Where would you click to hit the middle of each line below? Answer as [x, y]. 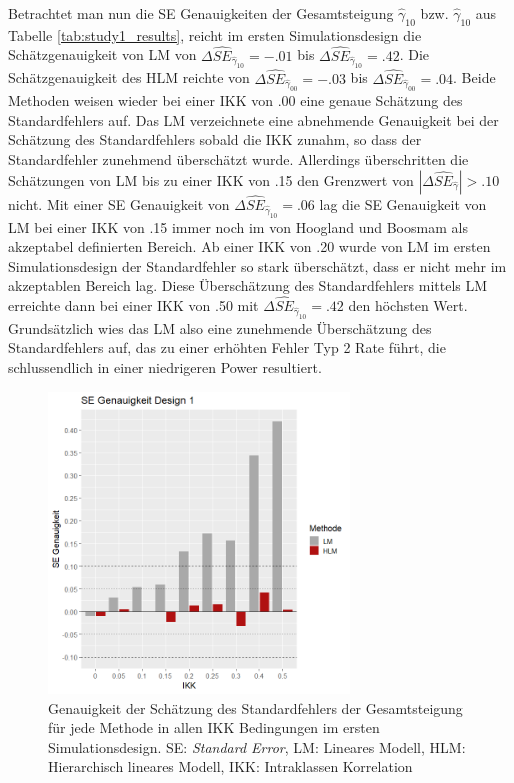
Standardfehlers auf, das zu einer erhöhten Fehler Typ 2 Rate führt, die [227, 347]
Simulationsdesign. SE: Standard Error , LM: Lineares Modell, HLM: [257, 746]
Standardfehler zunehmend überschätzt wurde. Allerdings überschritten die [238, 159]
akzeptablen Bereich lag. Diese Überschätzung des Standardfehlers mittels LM [248, 285]
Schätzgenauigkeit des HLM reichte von [129, 77]
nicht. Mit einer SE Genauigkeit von [119, 203]
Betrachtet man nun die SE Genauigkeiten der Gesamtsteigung [201, 13]
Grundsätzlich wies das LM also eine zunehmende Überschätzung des [220, 327]
